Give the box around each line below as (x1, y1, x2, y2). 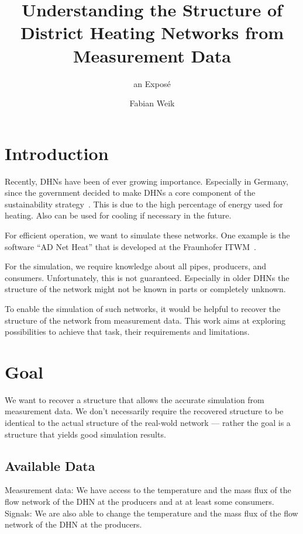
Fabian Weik (129, 97, 175, 109)
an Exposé (133, 77, 171, 89)
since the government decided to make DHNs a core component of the (5, 186, 256, 199)
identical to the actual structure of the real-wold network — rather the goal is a (5, 417, 291, 429)
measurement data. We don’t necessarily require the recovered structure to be (5, 405, 284, 417)
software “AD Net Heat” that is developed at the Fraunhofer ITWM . (5, 240, 256, 252)
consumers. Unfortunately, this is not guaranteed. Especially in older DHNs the (5, 271, 290, 283)
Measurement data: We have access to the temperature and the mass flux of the (5, 484, 291, 496)
